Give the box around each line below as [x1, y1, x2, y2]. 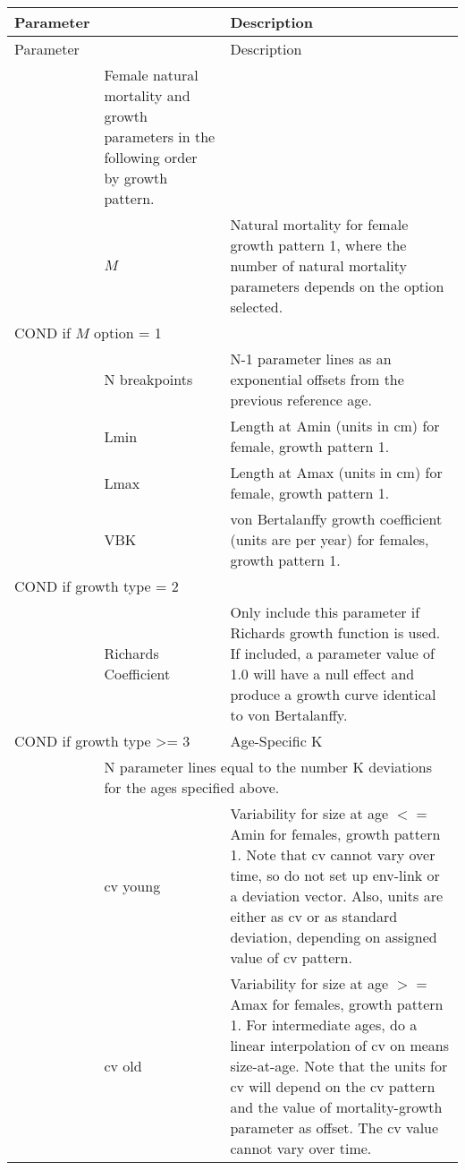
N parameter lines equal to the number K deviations [104, 756, 432, 777]
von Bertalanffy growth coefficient [230, 508, 443, 529]
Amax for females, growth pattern [230, 994, 444, 1014]
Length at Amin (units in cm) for [230, 415, 440, 436]
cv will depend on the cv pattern [230, 1076, 435, 1097]
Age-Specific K [230, 730, 323, 751]
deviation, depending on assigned [230, 927, 437, 947]
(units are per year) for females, [230, 529, 429, 550]
